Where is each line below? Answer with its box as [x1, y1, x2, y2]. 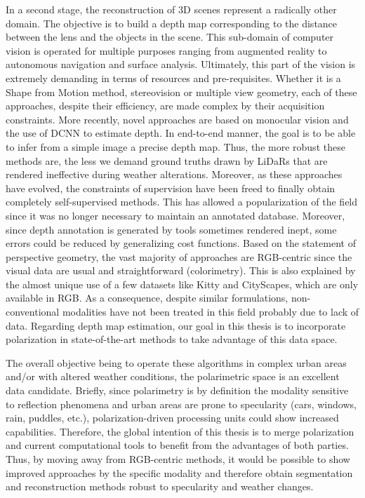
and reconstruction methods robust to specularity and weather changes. [6, 479, 314, 494]
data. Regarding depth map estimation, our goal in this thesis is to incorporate [6, 318, 346, 332]
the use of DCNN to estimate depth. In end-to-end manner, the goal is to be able [6, 126, 356, 140]
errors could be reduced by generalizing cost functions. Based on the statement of [6, 236, 356, 250]
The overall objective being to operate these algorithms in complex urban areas [6, 355, 347, 370]
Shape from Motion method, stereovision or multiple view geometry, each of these [6, 84, 357, 99]
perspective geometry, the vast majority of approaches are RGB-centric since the [6, 249, 352, 264]
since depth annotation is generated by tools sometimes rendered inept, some [6, 222, 337, 236]
